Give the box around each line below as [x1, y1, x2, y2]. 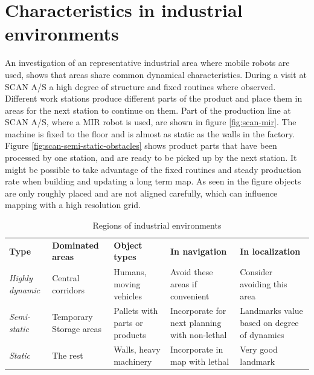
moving [114, 277, 141, 290]
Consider [240, 266, 273, 278]
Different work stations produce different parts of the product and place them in [5, 92, 303, 105]
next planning [170, 316, 222, 328]
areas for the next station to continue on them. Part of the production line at [5, 103, 291, 116]
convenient [170, 289, 210, 302]
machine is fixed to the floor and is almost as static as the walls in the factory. [5, 127, 295, 140]
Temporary [52, 310, 93, 323]
